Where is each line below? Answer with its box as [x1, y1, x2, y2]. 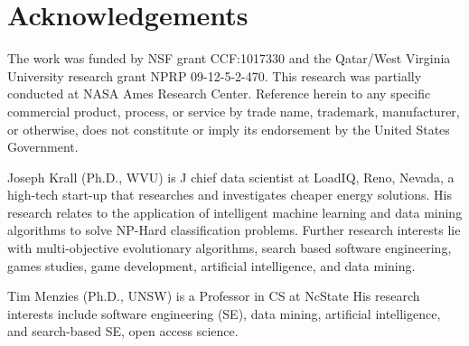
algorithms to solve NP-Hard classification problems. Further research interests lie [7, 220, 461, 239]
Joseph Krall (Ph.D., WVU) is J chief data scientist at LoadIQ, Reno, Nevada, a [7, 167, 455, 186]
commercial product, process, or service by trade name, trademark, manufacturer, [7, 101, 460, 120]
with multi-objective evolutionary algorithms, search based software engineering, [7, 238, 452, 257]
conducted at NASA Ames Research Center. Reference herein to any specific [7, 84, 431, 103]
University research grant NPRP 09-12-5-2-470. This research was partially [7, 66, 422, 85]
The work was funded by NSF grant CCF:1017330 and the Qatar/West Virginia [7, 49, 451, 68]
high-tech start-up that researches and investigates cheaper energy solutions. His [7, 185, 452, 204]
